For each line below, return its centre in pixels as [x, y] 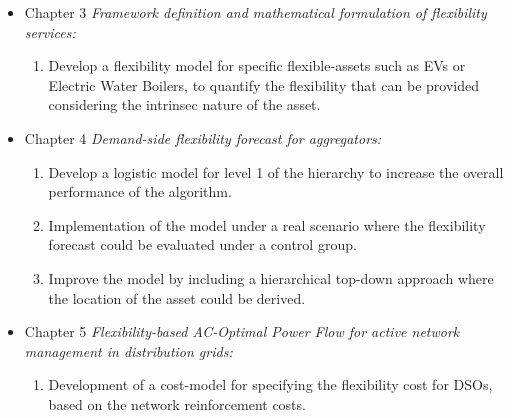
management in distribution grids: [128, 350]
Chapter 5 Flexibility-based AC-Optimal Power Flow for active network [242, 331]
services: [50, 31]
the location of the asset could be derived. [177, 297]
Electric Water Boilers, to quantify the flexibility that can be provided [263, 84]
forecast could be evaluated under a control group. [202, 244]
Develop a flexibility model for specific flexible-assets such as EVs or [257, 65]
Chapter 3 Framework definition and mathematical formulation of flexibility [255, 12]
